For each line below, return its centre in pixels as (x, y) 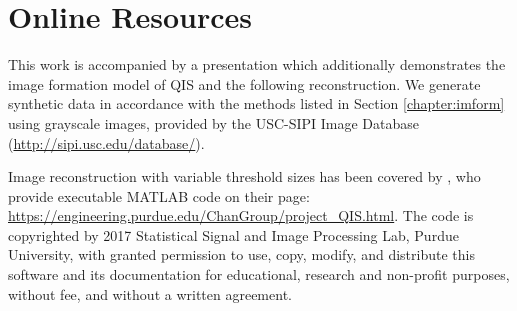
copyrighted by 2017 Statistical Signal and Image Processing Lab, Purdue (233, 234)
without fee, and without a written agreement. (150, 293)
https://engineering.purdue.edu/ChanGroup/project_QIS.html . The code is (241, 215)
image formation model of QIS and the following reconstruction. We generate (244, 83)
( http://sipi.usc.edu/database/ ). (106, 142)
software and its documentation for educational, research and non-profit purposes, (259, 274)
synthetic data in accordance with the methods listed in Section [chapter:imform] (256, 103)
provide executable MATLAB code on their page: (159, 195)
